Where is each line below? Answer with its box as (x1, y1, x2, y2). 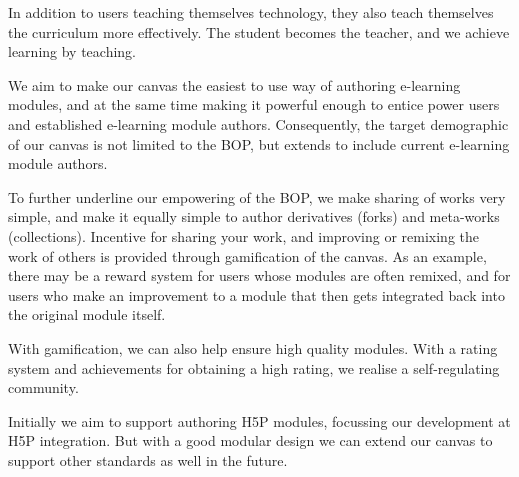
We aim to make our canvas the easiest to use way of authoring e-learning (8, 74, 461, 95)
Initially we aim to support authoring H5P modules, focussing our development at (8, 410, 511, 431)
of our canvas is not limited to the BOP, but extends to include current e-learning (8, 133, 510, 154)
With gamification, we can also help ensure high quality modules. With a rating (8, 337, 498, 358)
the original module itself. (8, 304, 166, 325)
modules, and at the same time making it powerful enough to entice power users (8, 94, 500, 115)
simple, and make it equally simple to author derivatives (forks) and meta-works (8, 206, 500, 227)
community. (8, 377, 79, 398)
